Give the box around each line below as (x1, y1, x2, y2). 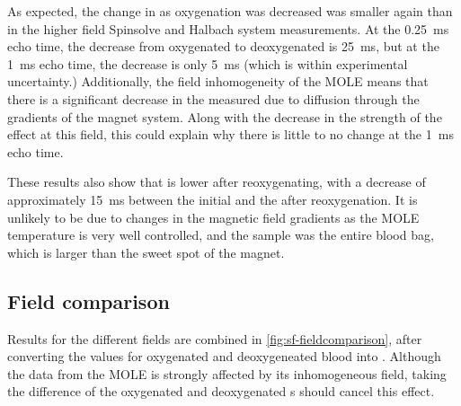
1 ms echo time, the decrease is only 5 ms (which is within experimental (7, 54, 408, 73)
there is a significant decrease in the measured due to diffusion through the (7, 89, 420, 108)
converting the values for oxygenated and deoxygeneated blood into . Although (7, 347, 441, 366)
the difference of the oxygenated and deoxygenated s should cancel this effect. (7, 382, 435, 401)
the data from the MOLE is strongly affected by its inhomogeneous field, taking (7, 364, 447, 383)
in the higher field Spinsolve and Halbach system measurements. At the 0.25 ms (7, 19, 449, 38)
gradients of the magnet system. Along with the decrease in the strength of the (7, 107, 442, 126)
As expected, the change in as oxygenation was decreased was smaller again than (7, 2, 453, 20)
